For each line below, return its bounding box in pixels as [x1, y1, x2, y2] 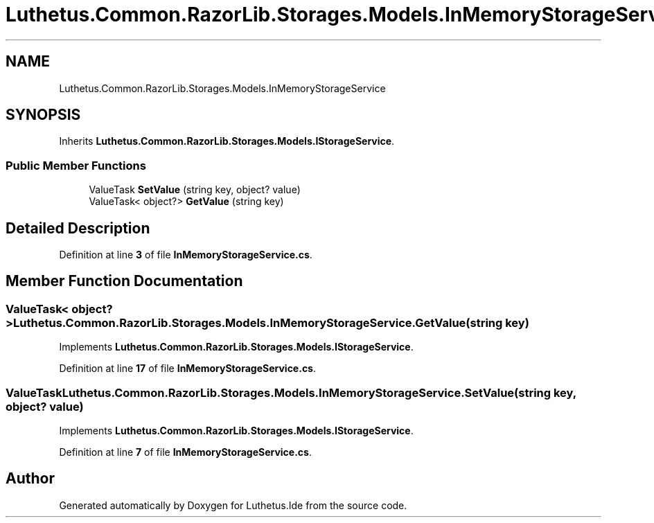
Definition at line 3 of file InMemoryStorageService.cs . [59, 249, 312, 261]
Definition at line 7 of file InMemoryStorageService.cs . [59, 446, 312, 458]
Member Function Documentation [6, 272, 243, 290]
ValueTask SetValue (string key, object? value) [89, 184, 301, 196]
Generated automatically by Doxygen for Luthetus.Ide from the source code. [59, 499, 407, 511]
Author [6, 470, 55, 488]
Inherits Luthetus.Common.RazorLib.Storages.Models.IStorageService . [59, 135, 395, 148]
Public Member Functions [6, 158, 146, 172]
